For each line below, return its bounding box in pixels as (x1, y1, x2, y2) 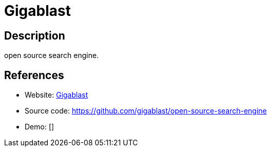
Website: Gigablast (25, 90, 88, 100)
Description (4, 29, 65, 42)
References (4, 68, 64, 82)
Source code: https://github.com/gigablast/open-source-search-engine (25, 106, 267, 116)
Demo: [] (25, 122, 54, 131)
